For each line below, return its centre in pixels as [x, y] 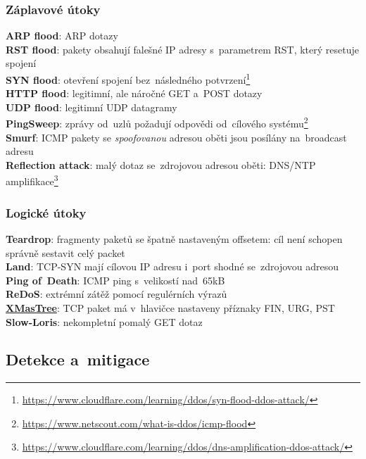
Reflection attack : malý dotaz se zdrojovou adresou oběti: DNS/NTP [161, 164]
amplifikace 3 [32, 180]
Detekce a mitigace [78, 359]
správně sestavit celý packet [65, 252]
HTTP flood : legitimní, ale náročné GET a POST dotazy [134, 93]
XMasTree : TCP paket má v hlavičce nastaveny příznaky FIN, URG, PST [170, 307]
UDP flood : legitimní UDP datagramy [91, 107]
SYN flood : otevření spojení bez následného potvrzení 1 [128, 78]
